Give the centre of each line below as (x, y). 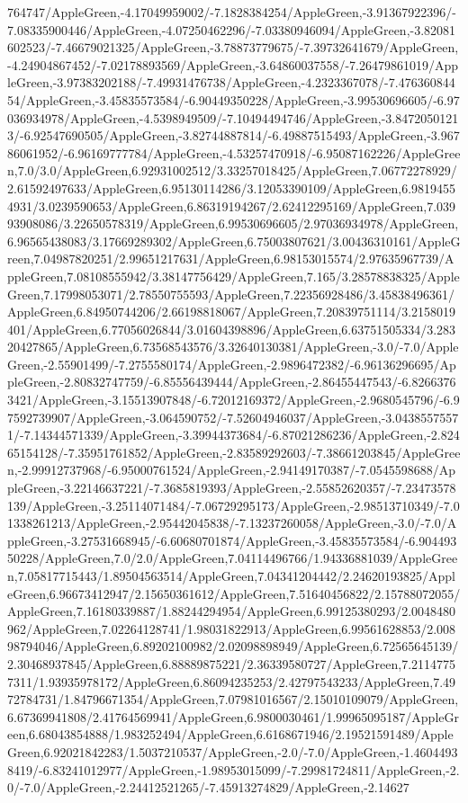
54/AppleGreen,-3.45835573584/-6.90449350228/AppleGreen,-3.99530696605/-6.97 (234, 99)
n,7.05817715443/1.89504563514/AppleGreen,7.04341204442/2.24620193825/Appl (231, 575)
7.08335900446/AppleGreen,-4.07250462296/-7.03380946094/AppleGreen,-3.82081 (232, 29)
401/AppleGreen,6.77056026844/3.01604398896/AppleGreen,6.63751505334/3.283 (232, 329)
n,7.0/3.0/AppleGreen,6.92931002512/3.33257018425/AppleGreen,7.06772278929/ (232, 170)
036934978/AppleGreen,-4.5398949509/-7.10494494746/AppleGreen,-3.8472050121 (233, 117)
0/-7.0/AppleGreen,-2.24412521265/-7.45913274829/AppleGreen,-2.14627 (208, 787)
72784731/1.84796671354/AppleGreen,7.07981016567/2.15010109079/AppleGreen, (233, 699)
